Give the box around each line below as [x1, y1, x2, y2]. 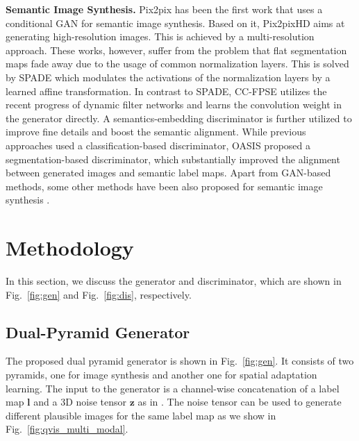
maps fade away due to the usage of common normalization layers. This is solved [6, 56, 349, 71]
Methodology [6, 233, 134, 262]
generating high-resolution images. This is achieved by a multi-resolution [6, 29, 315, 44]
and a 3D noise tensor [33, 394, 127, 409]
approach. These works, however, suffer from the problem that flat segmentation [6, 42, 347, 57]
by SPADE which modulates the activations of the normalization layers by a [6, 69, 331, 84]
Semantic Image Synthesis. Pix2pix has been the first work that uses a [6, 2, 323, 16]
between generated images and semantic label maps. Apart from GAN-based [6, 165, 331, 180]
